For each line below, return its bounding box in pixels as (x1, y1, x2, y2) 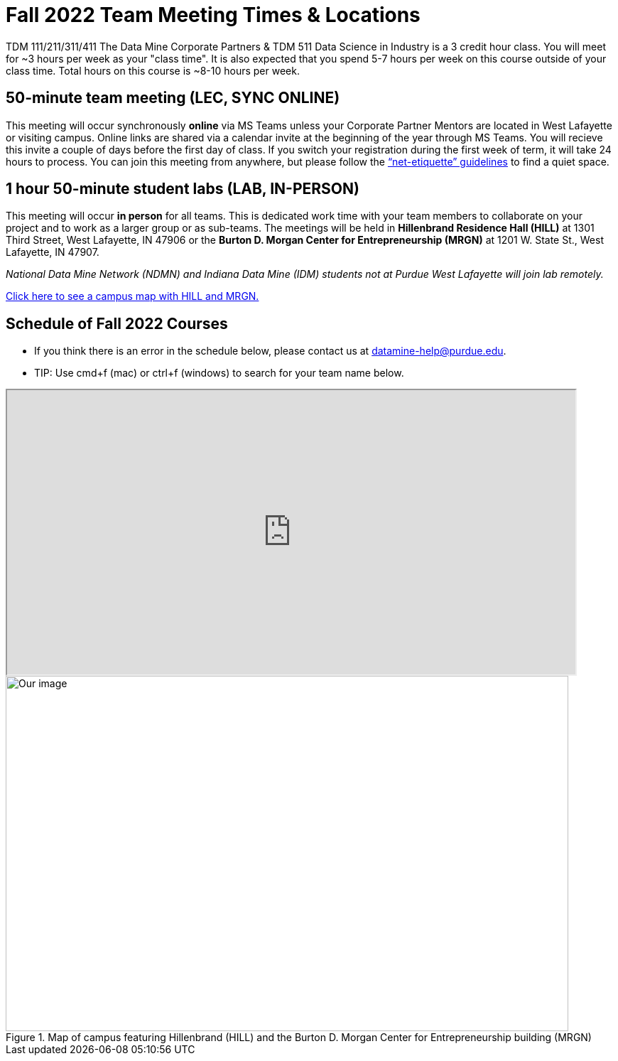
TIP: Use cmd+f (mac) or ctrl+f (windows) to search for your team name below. (34, 367, 404, 379)
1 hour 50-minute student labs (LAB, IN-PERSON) (6, 180, 359, 198)
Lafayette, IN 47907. (6, 246, 99, 259)
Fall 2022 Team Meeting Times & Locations (6, 3, 421, 27)
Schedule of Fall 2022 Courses (6, 314, 228, 333)
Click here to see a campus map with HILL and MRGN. (6, 290, 259, 303)
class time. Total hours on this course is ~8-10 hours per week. (6, 64, 300, 77)
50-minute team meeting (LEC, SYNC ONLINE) (6, 89, 340, 107)
